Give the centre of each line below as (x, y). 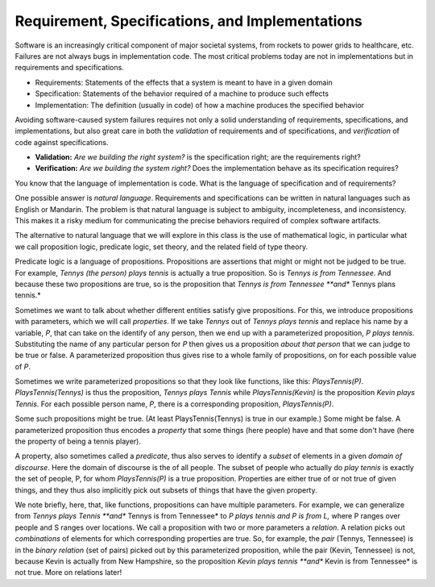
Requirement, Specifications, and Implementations (188, 21)
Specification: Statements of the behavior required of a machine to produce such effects (182, 94)
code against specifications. (62, 142)
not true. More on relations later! (68, 572)
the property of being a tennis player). (78, 441)
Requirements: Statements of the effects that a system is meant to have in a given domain (184, 82)
